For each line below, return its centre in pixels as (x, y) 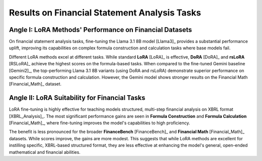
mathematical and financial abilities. (45, 152)
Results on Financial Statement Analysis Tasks (105, 13)
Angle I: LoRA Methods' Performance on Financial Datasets (100, 30)
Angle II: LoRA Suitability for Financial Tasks (77, 98)
